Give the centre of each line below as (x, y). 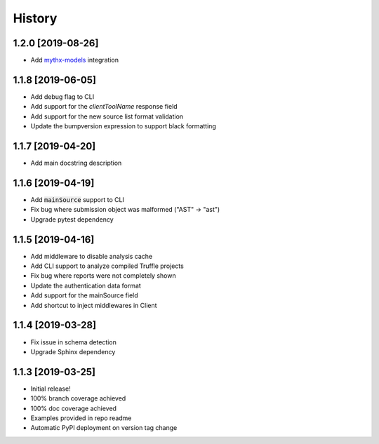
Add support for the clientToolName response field (104, 107)
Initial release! (51, 389)
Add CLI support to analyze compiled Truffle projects (107, 266)
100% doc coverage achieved (74, 408)
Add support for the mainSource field (84, 295)
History (35, 18)
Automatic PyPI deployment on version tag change (104, 428)
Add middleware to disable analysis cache (92, 256)
